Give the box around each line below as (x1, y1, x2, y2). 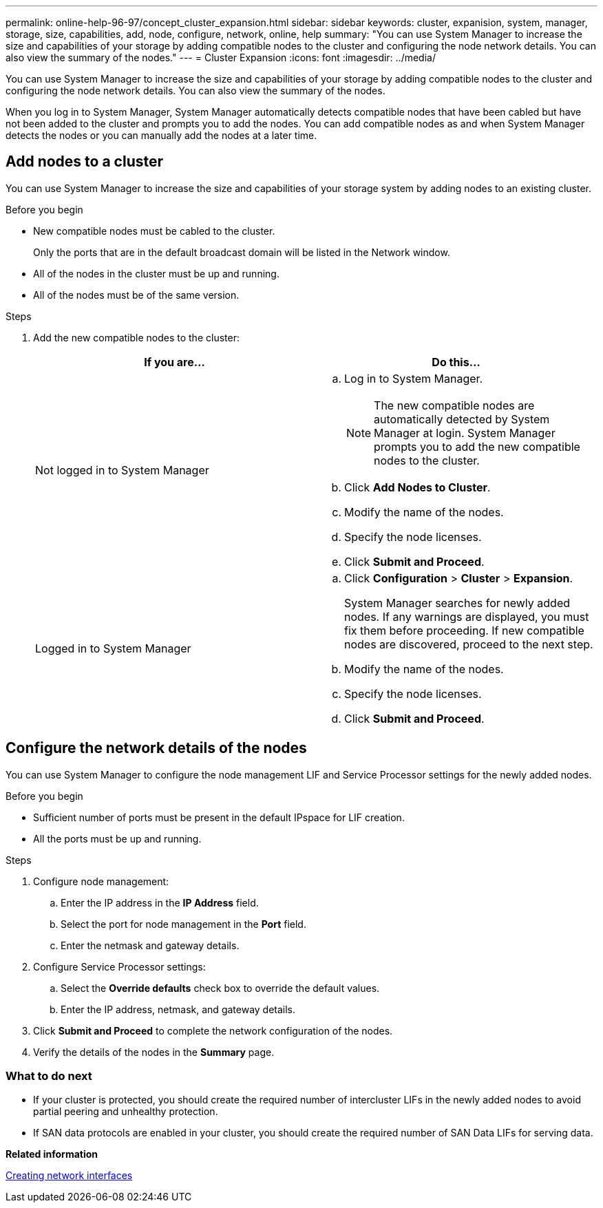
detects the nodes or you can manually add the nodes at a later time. (6, 129, 317, 141)
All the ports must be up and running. (33, 832, 202, 845)
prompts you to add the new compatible (374, 439, 580, 454)
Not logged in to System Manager (35, 463, 209, 477)
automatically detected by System (374, 412, 550, 426)
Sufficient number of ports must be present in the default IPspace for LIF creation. (33, 811, 405, 823)
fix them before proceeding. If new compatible (344, 623, 584, 637)
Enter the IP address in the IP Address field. (61, 896, 259, 909)
